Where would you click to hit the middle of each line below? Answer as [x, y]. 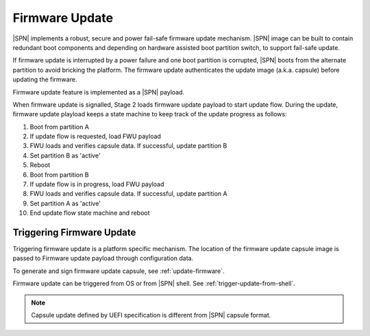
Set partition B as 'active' [65, 155]
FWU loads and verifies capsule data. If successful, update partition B [128, 146]
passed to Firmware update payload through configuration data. [103, 258]
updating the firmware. [45, 79]
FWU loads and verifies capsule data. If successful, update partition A [128, 194]
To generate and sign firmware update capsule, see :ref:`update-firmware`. [119, 271]
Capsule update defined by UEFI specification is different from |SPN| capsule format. [151, 315]
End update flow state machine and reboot [90, 213]
